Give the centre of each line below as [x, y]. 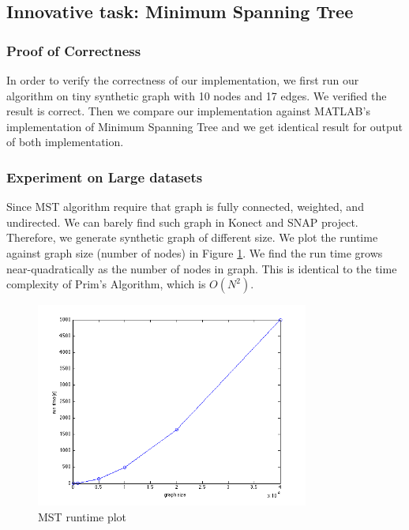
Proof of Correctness [74, 50]
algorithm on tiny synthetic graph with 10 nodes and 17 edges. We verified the [197, 95]
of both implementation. [65, 142]
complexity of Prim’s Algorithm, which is [106, 284]
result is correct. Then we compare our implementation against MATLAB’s [188, 111]
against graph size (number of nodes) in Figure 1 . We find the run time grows [195, 252]
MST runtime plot [83, 516]
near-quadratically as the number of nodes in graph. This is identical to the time [202, 268]
